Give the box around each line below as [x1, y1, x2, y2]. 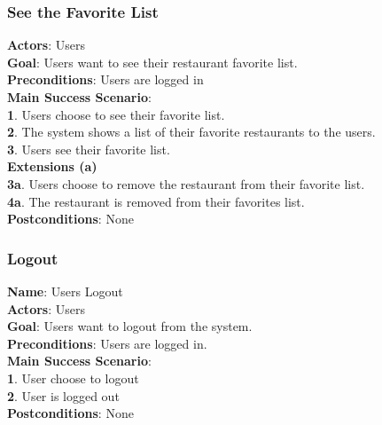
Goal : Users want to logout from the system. [7, 317, 253, 335]
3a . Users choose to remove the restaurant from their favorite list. [7, 174, 365, 193]
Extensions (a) [7, 157, 97, 176]
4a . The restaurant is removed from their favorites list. [7, 192, 305, 210]
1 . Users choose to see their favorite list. [7, 105, 225, 123]
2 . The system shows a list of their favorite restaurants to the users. [7, 122, 376, 141]
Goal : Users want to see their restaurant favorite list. [7, 52, 298, 71]
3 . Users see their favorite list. [7, 139, 170, 158]
